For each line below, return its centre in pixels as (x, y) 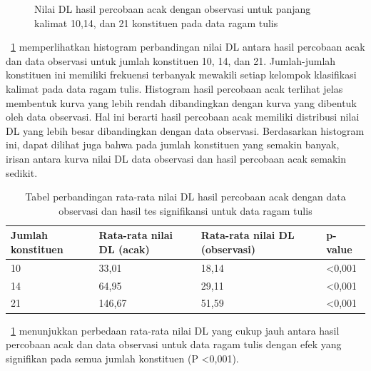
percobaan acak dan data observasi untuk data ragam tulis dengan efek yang (174, 344)
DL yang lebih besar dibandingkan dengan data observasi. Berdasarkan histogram (185, 130)
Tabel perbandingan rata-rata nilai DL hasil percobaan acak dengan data (185, 197)
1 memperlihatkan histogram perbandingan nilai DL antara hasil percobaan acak (188, 47)
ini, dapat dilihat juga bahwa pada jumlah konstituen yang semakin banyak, (173, 144)
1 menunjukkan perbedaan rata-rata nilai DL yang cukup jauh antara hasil (175, 330)
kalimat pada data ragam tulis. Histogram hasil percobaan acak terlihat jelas (174, 88)
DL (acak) (124, 249)
